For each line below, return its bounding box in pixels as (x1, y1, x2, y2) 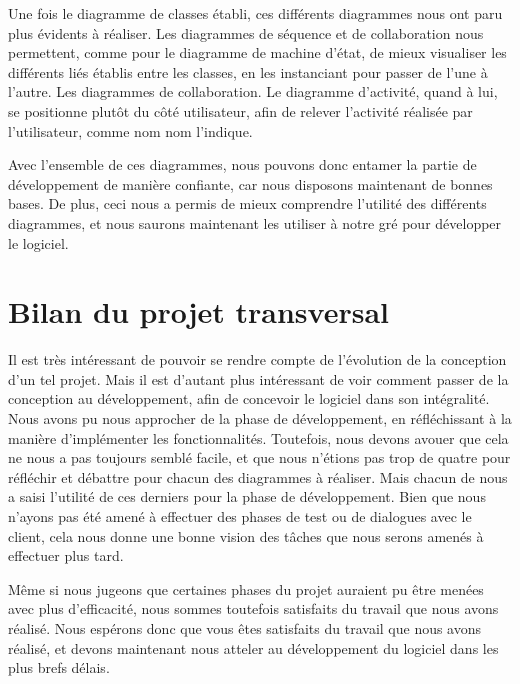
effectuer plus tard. (8, 545, 124, 566)
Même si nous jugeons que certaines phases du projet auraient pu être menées (8, 578, 484, 599)
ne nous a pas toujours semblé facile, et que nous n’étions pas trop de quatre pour (8, 447, 511, 468)
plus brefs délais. (8, 657, 110, 678)
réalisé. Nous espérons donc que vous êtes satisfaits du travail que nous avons (8, 617, 482, 638)
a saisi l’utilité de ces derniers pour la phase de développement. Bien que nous (8, 486, 486, 507)
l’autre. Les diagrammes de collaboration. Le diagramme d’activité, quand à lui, (8, 81, 498, 102)
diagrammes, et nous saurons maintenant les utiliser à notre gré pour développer (8, 212, 502, 233)
